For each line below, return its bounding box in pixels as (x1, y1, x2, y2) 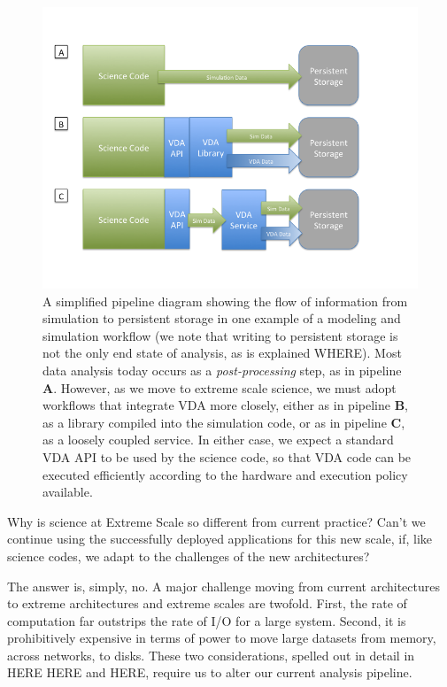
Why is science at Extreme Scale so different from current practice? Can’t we (7, 512, 426, 530)
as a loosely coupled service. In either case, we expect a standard (42, 430, 394, 449)
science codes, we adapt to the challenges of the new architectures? (7, 546, 370, 565)
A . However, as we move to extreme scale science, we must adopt (42, 378, 397, 397)
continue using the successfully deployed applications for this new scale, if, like (7, 529, 433, 548)
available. (42, 482, 93, 501)
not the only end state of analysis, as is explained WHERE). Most (42, 343, 402, 362)
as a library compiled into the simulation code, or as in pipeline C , (42, 413, 405, 431)
